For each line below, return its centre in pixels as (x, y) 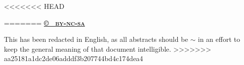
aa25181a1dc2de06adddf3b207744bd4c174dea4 (74, 58)
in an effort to (219, 39)
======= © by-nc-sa (44, 22)
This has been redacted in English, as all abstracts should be (96, 39)
